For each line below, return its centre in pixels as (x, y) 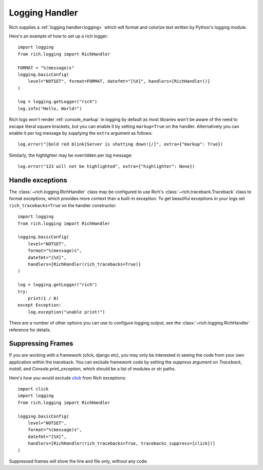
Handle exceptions (38, 180)
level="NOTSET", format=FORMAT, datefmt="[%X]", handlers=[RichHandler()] (119, 81)
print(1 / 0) (43, 298)
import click (33, 389)
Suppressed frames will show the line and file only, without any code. (78, 461)
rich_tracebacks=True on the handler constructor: (63, 205)
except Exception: (40, 305)
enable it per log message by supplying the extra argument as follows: (81, 133)
